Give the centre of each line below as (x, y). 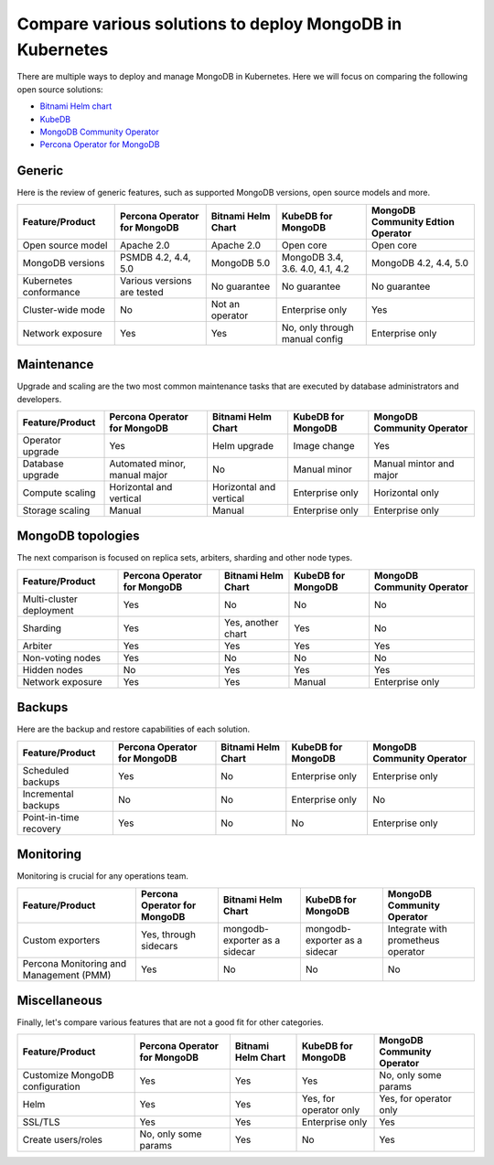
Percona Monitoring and (75, 963)
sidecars (159, 946)
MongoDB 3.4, (312, 257)
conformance (52, 292)
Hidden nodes (53, 669)
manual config (312, 338)
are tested (142, 292)
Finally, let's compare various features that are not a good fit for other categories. (170, 1022)
